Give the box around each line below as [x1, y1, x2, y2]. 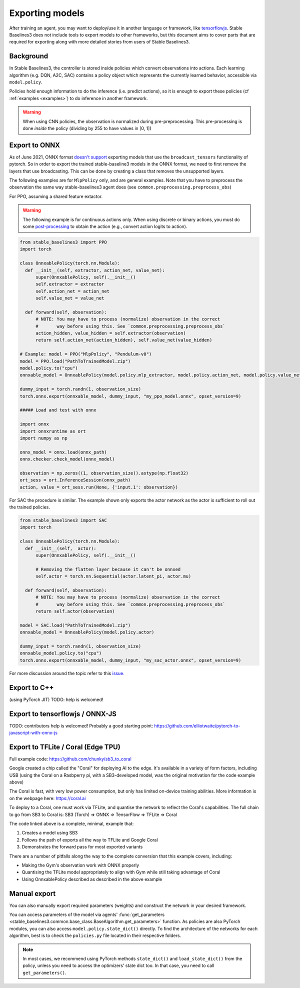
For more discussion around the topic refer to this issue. [9, 670, 124, 676]
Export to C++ [9, 683, 54, 692]
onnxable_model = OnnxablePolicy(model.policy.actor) [19, 629, 154, 635]
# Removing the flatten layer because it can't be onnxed [35, 566, 181, 572]
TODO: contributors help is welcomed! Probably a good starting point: [9, 722, 153, 728]
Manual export [9, 889, 56, 897]
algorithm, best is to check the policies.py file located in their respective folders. [9, 932, 181, 938]
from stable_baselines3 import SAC [19, 517, 107, 523]
